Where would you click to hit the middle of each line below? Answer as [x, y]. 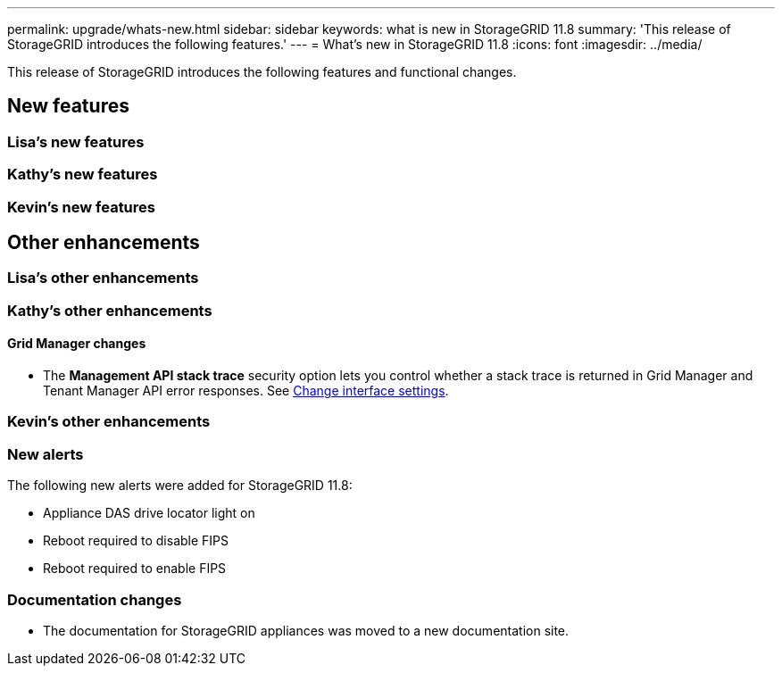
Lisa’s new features [76, 141]
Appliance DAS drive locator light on [149, 513]
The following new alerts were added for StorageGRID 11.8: [180, 486]
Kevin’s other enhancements [109, 422]
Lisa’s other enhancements [103, 278]
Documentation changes [95, 599]
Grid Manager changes [77, 344]
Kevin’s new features [81, 207]
